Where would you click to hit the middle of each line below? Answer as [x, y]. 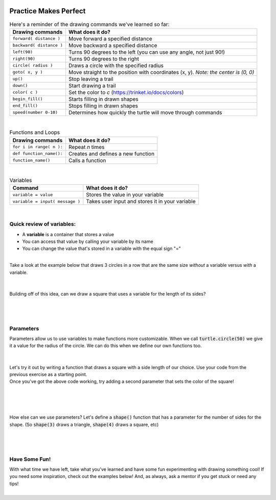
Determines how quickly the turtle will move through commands [145, 112]
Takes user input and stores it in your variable [141, 201]
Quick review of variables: [43, 224]
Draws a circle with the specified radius [116, 65]
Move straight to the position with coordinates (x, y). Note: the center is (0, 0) [161, 72]
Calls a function [87, 160]
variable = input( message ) [47, 201]
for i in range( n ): [38, 147]
